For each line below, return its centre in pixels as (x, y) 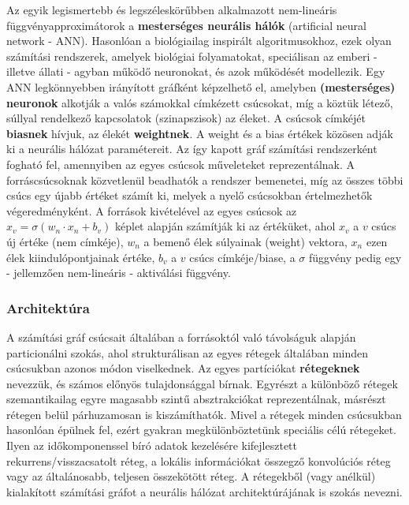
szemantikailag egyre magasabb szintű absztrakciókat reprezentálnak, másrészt (196, 399)
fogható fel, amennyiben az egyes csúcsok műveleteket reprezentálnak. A (181, 164)
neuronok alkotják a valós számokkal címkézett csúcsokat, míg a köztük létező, (200, 102)
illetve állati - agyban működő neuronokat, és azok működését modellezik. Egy (196, 71)
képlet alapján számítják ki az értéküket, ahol (225, 226)
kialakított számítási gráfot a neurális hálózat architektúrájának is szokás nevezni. (204, 491)
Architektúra (48, 307)
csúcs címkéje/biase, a (242, 257)
